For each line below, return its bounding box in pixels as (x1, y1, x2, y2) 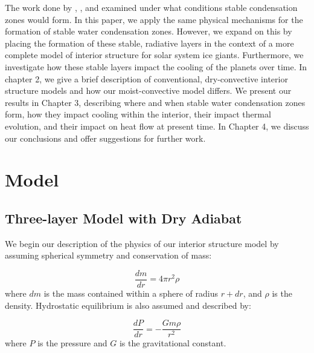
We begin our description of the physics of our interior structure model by (5, 237, 279, 249)
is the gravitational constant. (119, 337, 226, 349)
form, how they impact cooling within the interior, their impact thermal (5, 108, 271, 120)
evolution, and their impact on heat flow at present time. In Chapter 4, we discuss (5, 119, 309, 132)
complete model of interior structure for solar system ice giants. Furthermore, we (5, 48, 304, 61)
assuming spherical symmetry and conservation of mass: (5, 249, 212, 262)
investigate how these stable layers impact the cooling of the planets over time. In (5, 60, 307, 73)
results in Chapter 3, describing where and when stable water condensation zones (5, 96, 306, 108)
